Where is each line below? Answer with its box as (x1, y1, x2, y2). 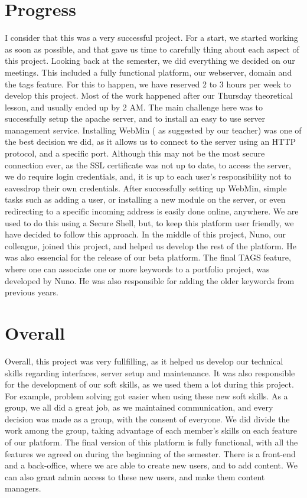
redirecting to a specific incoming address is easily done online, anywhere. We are (5, 205, 299, 217)
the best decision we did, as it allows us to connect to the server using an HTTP (5, 135, 296, 148)
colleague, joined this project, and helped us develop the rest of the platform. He (5, 239, 296, 252)
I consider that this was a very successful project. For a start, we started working (5, 31, 298, 44)
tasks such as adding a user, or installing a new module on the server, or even (5, 193, 286, 206)
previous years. (5, 286, 58, 298)
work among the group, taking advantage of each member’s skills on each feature (5, 424, 298, 437)
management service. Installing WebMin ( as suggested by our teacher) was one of (5, 123, 302, 136)
